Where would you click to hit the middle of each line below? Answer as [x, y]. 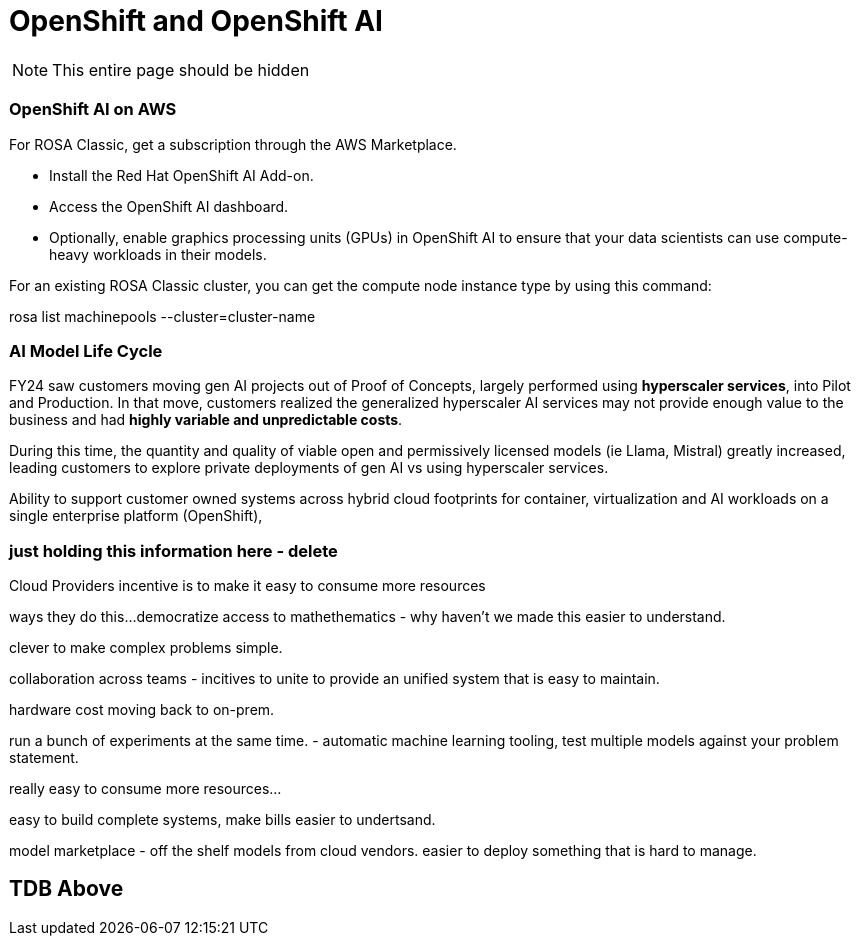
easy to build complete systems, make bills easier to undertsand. [222, 819]
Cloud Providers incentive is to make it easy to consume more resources [247, 585]
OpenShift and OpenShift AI [196, 21]
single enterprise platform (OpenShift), [136, 516]
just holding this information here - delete [173, 550]
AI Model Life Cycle [86, 350]
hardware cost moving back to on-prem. [142, 709]
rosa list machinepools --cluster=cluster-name [162, 316]
